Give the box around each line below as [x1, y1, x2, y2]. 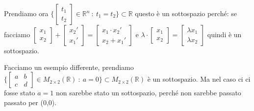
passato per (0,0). [4, 97, 57, 107]
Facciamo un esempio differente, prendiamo [4, 62, 134, 72]
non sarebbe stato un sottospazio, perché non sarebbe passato [55, 88, 241, 98]
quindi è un [207, 29, 242, 39]
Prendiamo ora [4, 8, 49, 18]
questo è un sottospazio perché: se [135, 8, 237, 18]
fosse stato [4, 88, 35, 98]
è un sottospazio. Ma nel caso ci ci [147, 74, 251, 84]
